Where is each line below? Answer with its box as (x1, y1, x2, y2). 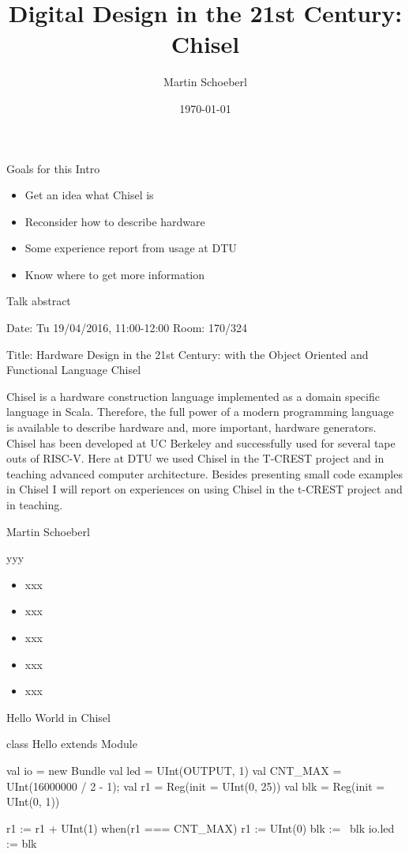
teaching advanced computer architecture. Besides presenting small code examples (6, 465, 403, 482)
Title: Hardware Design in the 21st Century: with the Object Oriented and (6, 346, 369, 362)
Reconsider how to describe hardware (24, 213, 205, 229)
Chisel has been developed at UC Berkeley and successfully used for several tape (6, 434, 396, 451)
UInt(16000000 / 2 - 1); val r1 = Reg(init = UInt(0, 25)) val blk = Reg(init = (6, 777, 385, 794)
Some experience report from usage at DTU (24, 240, 237, 256)
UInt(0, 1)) (6, 793, 60, 810)
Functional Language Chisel (6, 361, 141, 378)
